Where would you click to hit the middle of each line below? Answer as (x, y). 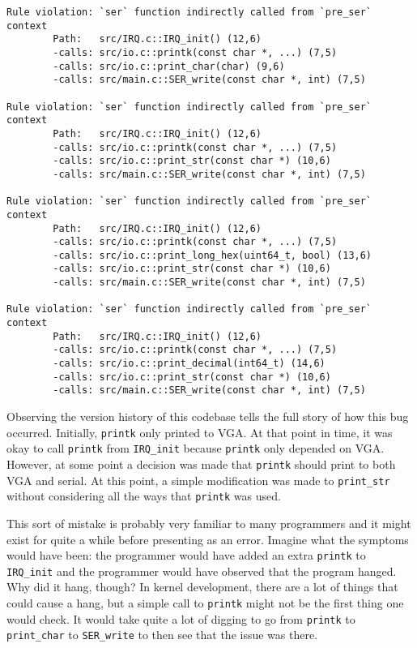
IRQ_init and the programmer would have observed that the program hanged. (202, 571)
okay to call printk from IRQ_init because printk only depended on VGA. (196, 448)
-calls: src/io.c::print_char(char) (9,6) (169, 66)
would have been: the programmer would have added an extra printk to (186, 555)
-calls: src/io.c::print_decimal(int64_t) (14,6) (189, 364)
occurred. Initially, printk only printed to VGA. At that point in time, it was (200, 432)
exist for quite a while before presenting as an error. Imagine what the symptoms (208, 539)
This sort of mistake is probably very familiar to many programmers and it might (209, 523)
